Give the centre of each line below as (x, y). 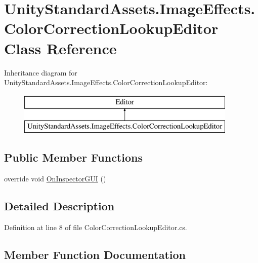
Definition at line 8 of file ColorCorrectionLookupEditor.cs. (96, 227)
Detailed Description (59, 206)
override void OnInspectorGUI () (55, 179)
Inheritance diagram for (41, 72)
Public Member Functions (73, 157)
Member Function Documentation (95, 254)
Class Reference (60, 48)
